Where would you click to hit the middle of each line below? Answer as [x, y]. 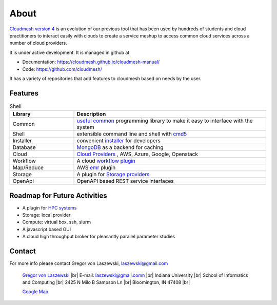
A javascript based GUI [47, 229]
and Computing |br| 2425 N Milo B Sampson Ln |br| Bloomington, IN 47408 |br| [106, 282]
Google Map [35, 292]
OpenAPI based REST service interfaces [125, 181]
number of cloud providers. [38, 43]
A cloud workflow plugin [106, 161]
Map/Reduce [28, 168]
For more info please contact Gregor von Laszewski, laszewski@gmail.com [89, 263]
